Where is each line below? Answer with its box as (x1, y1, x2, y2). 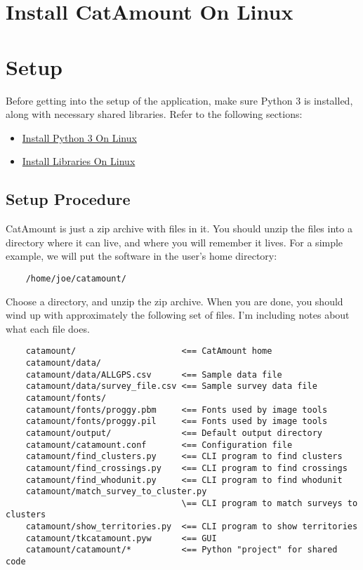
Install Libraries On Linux (22, 154, 136, 168)
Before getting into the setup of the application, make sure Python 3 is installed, (6, 93, 353, 107)
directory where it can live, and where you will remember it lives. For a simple (6, 234, 343, 249)
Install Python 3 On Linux (22, 130, 137, 145)
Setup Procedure (6, 188, 131, 210)
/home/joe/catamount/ (25, 273, 126, 284)
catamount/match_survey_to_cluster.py (25, 486, 207, 497)
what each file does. (6, 321, 90, 336)
